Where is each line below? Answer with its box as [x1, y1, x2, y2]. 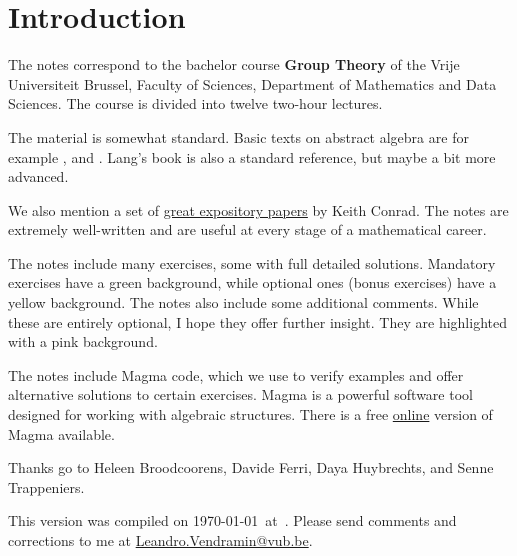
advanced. [8, 166, 69, 187]
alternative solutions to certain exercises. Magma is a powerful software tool [8, 384, 473, 405]
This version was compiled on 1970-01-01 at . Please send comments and [8, 510, 457, 531]
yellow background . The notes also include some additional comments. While [8, 292, 479, 313]
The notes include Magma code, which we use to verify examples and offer [8, 364, 464, 385]
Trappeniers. [8, 476, 85, 497]
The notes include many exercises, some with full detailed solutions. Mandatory [8, 252, 496, 273]
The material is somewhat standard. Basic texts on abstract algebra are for [8, 126, 469, 147]
